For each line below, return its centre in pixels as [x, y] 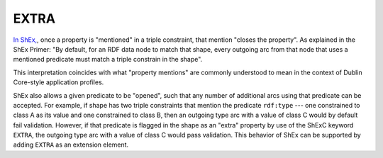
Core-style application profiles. [59, 82]
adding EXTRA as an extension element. [71, 145]
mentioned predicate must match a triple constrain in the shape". [108, 60]
